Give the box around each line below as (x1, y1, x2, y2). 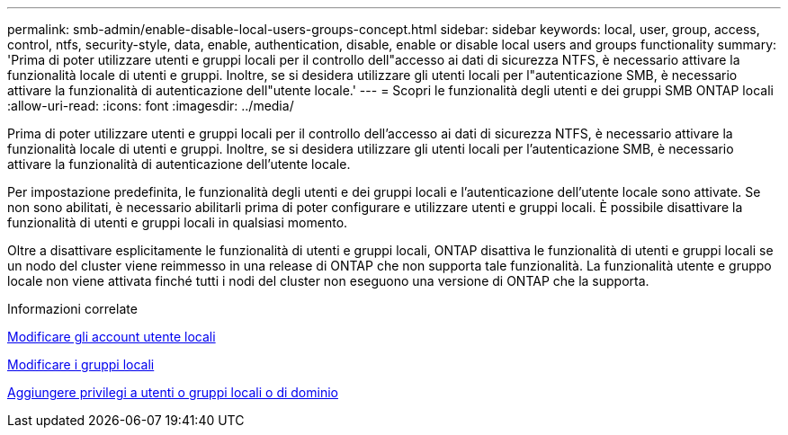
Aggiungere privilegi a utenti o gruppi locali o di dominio (7, 385, 338, 400)
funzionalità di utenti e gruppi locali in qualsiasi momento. (7, 215, 348, 230)
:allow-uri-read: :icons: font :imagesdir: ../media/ (7, 98, 294, 113)
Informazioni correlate (7, 301, 138, 316)
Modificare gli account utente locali (7, 329, 216, 344)
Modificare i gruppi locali (7, 357, 155, 372)
